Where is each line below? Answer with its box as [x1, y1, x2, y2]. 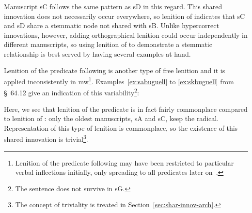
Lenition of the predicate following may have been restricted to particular [15, 157, 234, 167]
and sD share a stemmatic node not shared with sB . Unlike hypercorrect [4, 20, 219, 30]
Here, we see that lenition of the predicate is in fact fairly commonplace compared [4, 104, 248, 114]
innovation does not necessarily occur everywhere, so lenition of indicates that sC [4, 11, 245, 21]
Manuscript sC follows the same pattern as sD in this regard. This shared [4, 1, 222, 11]
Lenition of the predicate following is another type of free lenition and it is [4, 65, 225, 75]
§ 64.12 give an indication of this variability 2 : [4, 86, 139, 98]
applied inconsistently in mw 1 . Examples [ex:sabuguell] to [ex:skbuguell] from [4, 75, 234, 86]
